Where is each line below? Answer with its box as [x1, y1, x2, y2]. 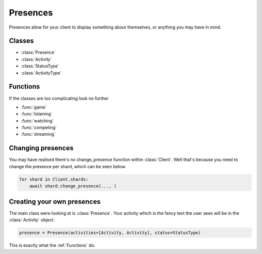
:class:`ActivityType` [21, 70, 62, 76]
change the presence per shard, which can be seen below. [9, 163, 126, 169]
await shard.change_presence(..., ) [29, 183, 116, 189]
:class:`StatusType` [21, 63, 59, 69]
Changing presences [9, 144, 74, 152]
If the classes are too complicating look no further [9, 95, 109, 101]
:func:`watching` [21, 118, 54, 124]
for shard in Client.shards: [19, 176, 89, 182]
